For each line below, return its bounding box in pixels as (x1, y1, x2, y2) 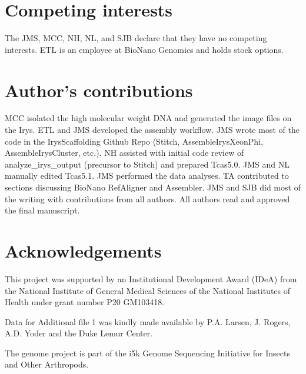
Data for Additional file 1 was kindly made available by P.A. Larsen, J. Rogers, (5, 315, 291, 328)
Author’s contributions (5, 78, 193, 102)
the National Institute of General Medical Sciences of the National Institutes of (5, 284, 291, 296)
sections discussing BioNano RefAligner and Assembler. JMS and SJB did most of (5, 181, 301, 193)
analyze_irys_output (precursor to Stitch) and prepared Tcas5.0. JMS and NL (5, 158, 290, 170)
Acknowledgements (5, 238, 162, 262)
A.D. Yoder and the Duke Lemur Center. (5, 327, 153, 339)
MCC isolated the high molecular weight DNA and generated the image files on (5, 112, 292, 124)
